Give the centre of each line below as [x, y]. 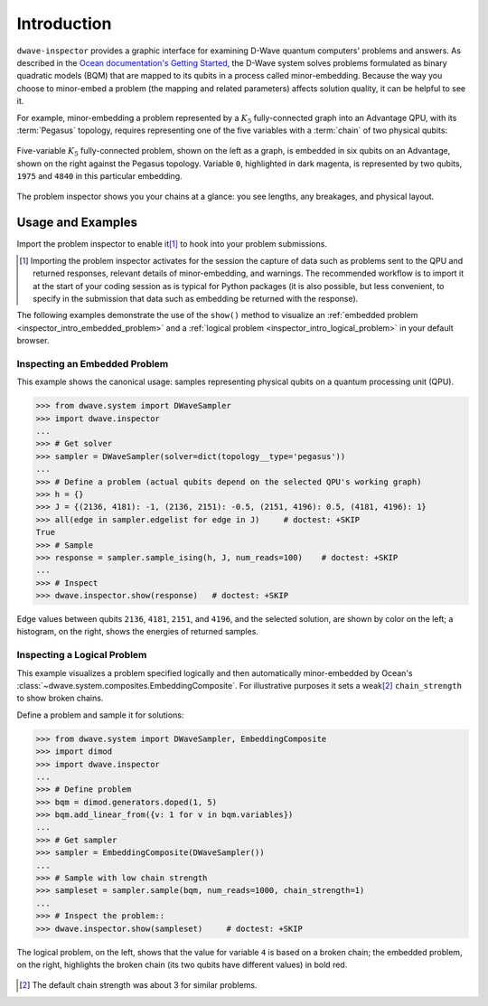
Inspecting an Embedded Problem [93, 363]
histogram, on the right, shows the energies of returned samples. [138, 632]
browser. [33, 341]
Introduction [64, 24]
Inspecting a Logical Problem [82, 655]
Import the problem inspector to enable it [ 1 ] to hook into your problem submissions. [172, 244]
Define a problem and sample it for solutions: [100, 715]
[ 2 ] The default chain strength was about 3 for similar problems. [138, 985]
